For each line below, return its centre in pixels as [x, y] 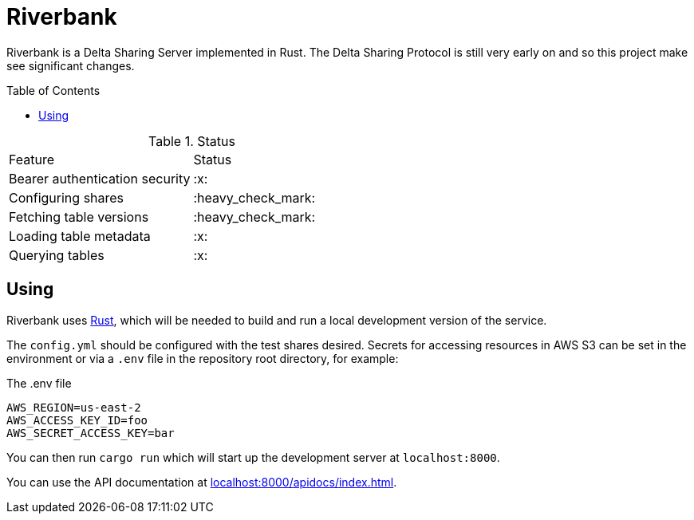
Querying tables [57, 255]
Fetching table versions [79, 217]
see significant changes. [71, 65]
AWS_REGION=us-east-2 [74, 407]
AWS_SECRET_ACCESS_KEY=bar [91, 433]
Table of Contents [53, 90]
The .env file [39, 383]
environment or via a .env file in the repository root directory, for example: [203, 358]
